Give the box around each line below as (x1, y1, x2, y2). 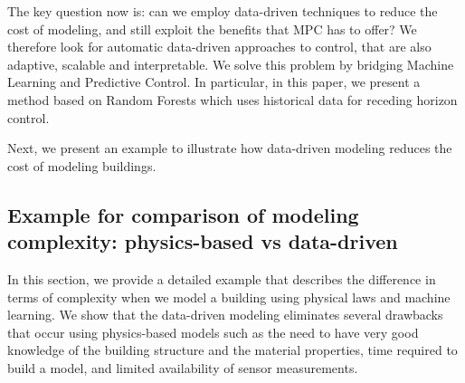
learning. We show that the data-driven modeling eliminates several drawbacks (7, 305, 443, 324)
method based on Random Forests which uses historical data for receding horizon (7, 90, 458, 109)
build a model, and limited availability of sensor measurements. (7, 358, 358, 377)
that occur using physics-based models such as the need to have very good (7, 322, 419, 341)
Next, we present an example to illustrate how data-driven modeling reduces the (7, 139, 452, 158)
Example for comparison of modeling (7, 200, 359, 228)
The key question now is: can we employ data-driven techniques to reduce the (7, 2, 438, 20)
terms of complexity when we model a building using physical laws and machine (7, 287, 451, 306)
